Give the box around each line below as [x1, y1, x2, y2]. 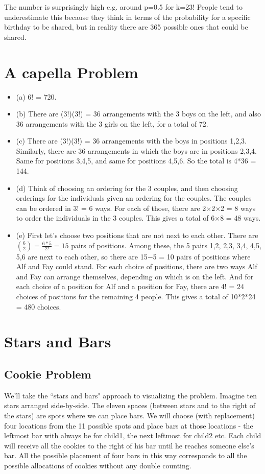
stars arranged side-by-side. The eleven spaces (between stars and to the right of [4, 400, 255, 411]
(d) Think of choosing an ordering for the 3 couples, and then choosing [16, 182, 238, 193]
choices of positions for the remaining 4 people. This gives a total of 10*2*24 [16, 291, 256, 301]
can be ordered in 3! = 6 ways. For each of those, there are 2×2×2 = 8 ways [16, 202, 256, 213]
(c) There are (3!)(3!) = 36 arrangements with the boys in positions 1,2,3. [16, 135, 247, 146]
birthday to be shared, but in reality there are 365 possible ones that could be [4, 21, 248, 32]
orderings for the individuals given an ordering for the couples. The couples [16, 193, 252, 203]
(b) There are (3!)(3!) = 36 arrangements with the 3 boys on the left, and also [16, 108, 261, 119]
